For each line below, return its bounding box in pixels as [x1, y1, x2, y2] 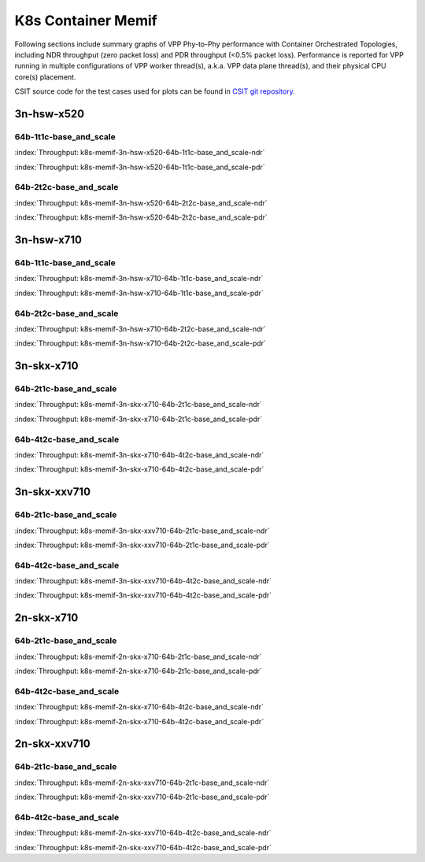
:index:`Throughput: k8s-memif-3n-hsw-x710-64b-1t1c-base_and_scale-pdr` [14, 288, 264, 298]
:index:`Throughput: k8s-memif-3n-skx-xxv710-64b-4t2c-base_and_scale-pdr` [14, 590, 272, 600]
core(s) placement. [14, 72, 76, 82]
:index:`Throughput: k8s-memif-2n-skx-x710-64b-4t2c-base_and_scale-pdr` [14, 716, 264, 726]
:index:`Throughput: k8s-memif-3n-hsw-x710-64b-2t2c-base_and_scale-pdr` [14, 339, 267, 348]
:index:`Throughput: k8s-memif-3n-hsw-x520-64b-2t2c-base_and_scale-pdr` [14, 213, 268, 222]
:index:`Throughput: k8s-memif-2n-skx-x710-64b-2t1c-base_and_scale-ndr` [14, 652, 263, 661]
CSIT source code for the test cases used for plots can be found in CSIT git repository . [14, 87, 295, 96]
